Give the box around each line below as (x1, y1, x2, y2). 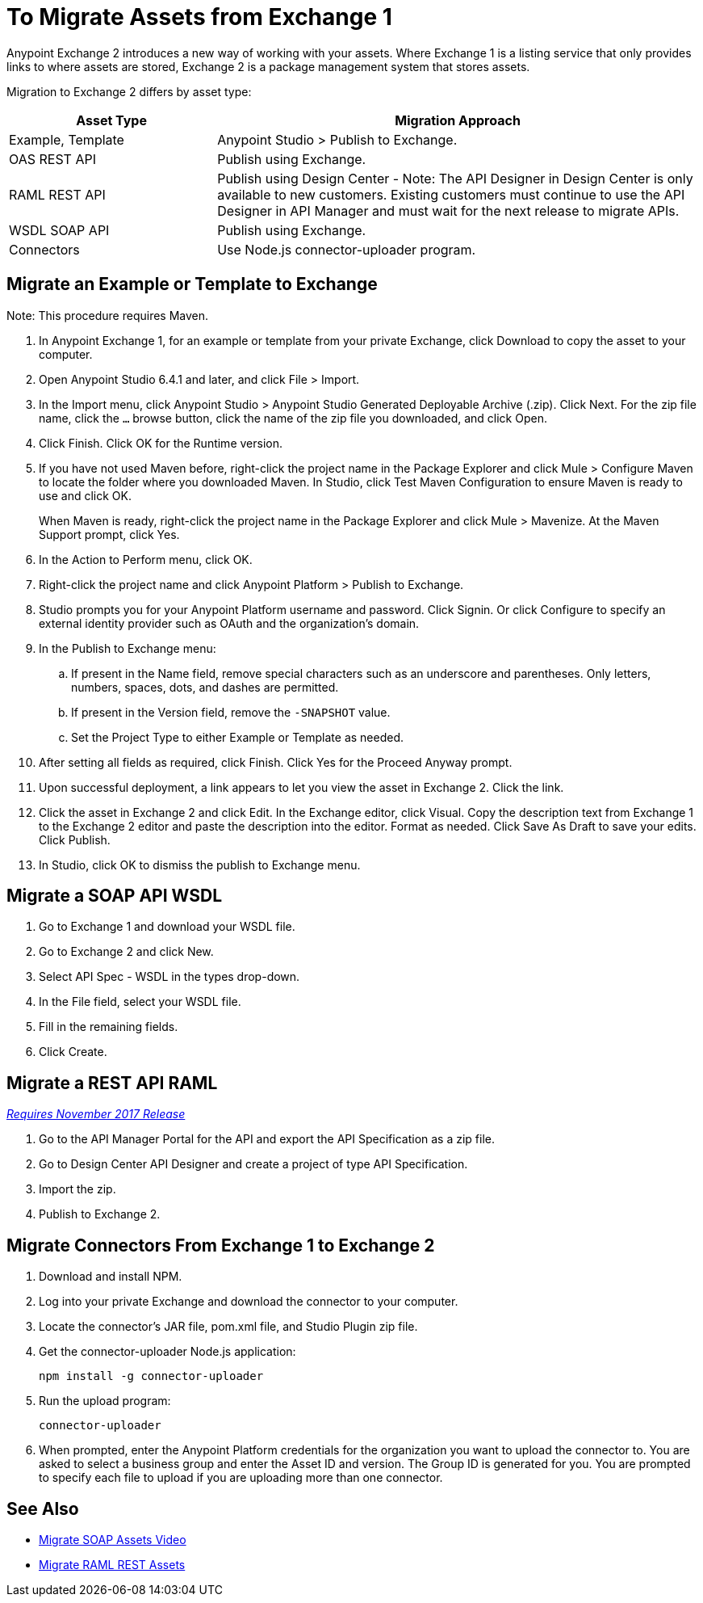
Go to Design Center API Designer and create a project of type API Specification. (39, 1157, 468, 1172)
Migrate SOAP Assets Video (39, 1532, 186, 1546)
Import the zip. (39, 1182, 116, 1197)
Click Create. (39, 1045, 107, 1059)
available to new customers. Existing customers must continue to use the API (217, 186, 685, 203)
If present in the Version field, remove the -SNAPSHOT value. (71, 705, 391, 719)
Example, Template (9, 131, 124, 148)
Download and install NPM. (39, 1269, 182, 1284)
